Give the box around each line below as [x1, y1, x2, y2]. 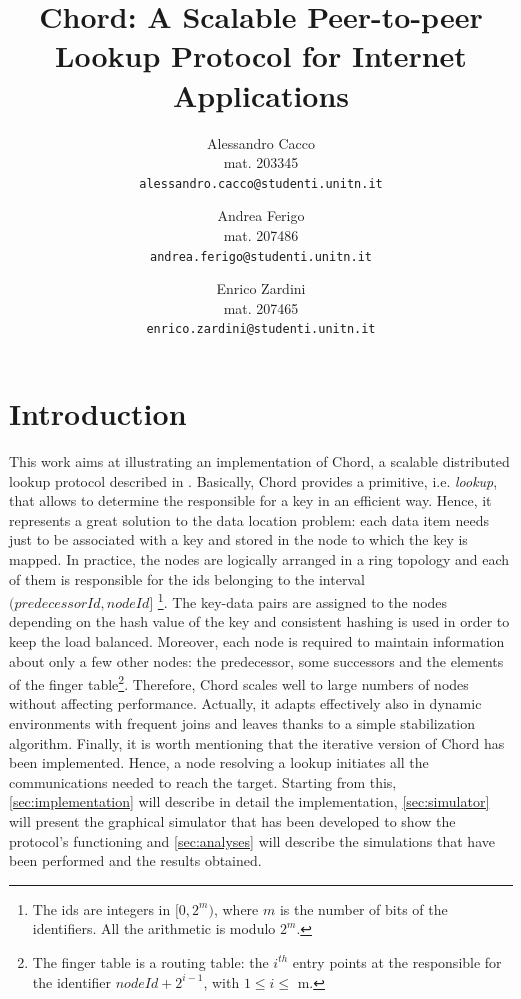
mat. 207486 [223, 224, 299, 245]
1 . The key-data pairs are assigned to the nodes [157, 589, 448, 612]
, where [213, 898, 259, 919]
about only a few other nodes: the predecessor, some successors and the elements [9, 650, 504, 671]
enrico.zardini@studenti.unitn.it [146, 322, 376, 337]
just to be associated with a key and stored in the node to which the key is [9, 529, 468, 550]
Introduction [9, 393, 187, 434]
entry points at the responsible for [292, 951, 502, 972]
